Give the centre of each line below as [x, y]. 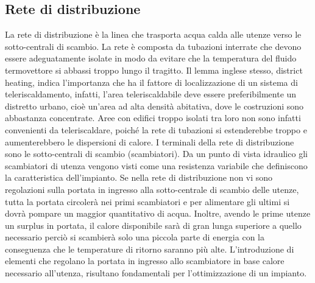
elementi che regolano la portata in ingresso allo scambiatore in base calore [145, 261]
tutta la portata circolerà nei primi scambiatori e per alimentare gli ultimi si [147, 201]
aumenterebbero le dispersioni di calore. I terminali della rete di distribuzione [150, 141]
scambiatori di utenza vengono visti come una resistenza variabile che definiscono [156, 165]
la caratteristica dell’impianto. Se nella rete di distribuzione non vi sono [139, 177]
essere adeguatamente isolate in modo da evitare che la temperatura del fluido [151, 58]
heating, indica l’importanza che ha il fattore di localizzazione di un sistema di [151, 82]
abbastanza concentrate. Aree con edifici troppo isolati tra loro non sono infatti [153, 118]
